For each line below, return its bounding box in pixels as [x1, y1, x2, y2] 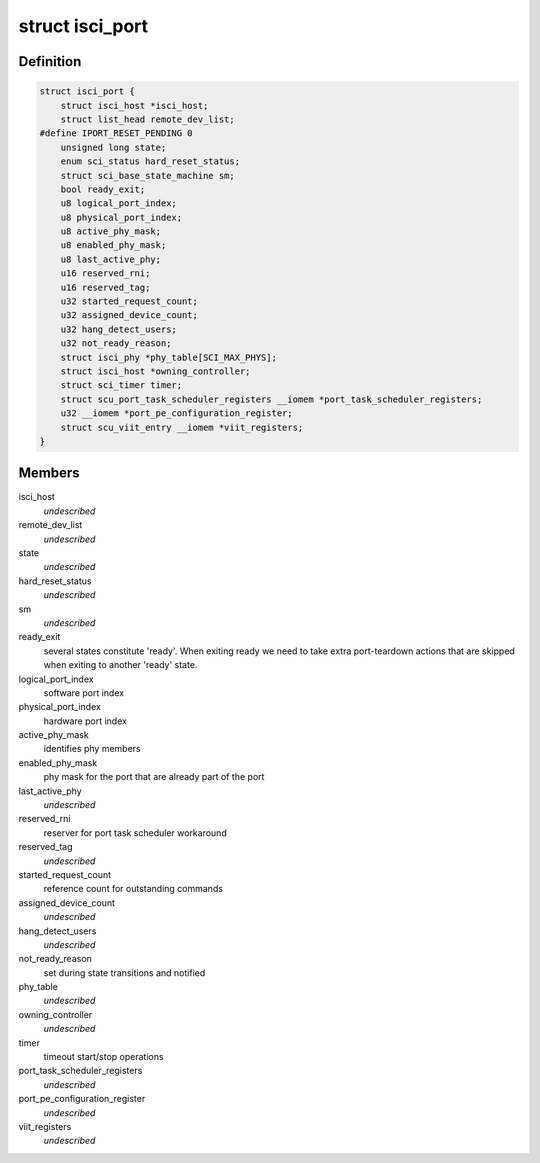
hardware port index [43, 715, 127, 727]
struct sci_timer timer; [60, 380, 183, 391]
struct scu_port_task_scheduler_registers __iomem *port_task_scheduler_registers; [60, 393, 483, 405]
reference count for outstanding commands [43, 883, 224, 895]
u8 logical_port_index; [60, 198, 177, 209]
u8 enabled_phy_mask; [60, 240, 167, 251]
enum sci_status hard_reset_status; [60, 156, 240, 167]
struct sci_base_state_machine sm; [60, 170, 235, 181]
